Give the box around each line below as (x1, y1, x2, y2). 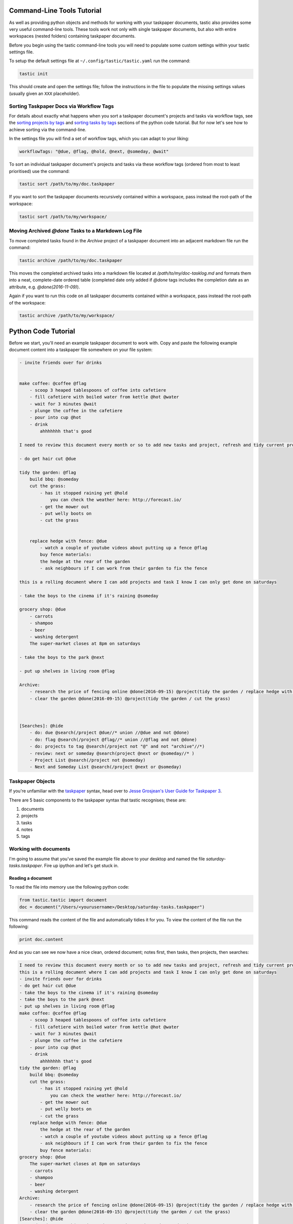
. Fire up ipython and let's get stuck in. (42, 863, 119, 869)
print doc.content (19, 937, 63, 942)
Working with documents (9, 846, 70, 852)
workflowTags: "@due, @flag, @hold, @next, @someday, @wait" (19, 149, 169, 154)
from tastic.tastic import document (19, 897, 107, 903)
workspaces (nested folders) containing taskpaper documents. (9, 33, 136, 39)
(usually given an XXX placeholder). (9, 91, 81, 96)
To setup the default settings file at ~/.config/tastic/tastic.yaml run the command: (9, 58, 190, 64)
